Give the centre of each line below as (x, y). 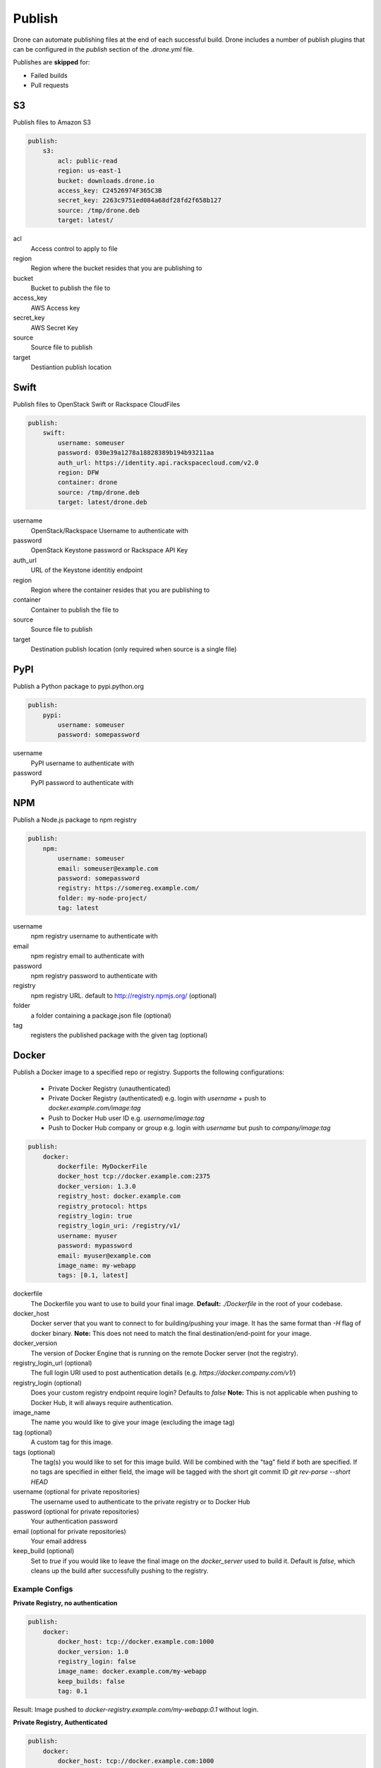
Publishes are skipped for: (52, 62)
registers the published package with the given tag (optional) (119, 1035)
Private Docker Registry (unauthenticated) (109, 1088)
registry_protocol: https (102, 1206)
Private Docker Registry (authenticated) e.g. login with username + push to (157, 1098)
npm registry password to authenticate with (94, 976)
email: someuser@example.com (108, 868)
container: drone (87, 482)
